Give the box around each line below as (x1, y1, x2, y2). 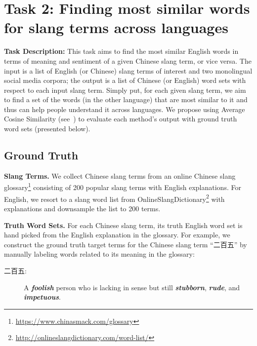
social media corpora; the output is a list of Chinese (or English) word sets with (4, 75, 246, 85)
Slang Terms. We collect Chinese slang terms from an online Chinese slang (4, 170, 236, 181)
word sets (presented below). (4, 123, 90, 134)
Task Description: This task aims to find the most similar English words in (4, 46, 239, 56)
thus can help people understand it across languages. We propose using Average (4, 104, 245, 114)
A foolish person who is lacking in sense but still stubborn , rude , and (24, 282, 240, 292)
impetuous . (24, 292, 61, 302)
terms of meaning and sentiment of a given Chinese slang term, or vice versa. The (4, 55, 252, 66)
